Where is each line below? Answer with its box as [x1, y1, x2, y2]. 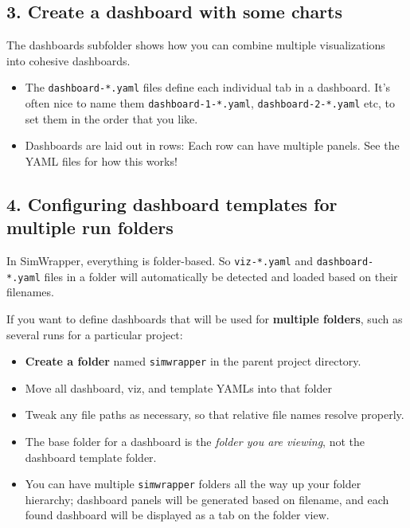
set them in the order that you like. [25, 110, 198, 127]
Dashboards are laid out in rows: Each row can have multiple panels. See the [25, 137, 400, 154]
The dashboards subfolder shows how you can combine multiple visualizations [6, 37, 385, 53]
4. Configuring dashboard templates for [6, 191, 338, 216]
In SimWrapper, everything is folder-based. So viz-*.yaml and [6, 252, 314, 269]
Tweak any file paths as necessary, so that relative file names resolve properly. [25, 406, 404, 423]
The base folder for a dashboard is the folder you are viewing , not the [25, 433, 365, 450]
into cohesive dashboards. [6, 52, 131, 68]
